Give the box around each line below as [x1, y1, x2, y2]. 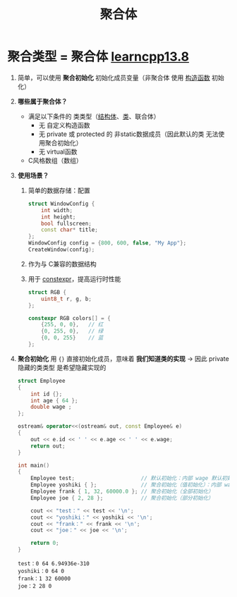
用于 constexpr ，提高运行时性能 [28, 274, 121, 283]
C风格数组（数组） [28, 156, 83, 164]
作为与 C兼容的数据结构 [28, 259, 97, 268]
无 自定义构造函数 [38, 121, 90, 129]
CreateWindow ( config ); [28, 246, 95, 254]
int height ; [41, 213, 76, 221]
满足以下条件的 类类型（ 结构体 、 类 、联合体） [28, 112, 160, 121]
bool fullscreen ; [41, 220, 92, 227]
